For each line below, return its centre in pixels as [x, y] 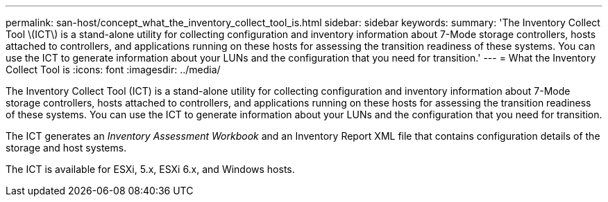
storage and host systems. [66, 148]
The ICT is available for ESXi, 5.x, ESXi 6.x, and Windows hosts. [150, 169]
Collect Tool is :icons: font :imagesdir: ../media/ [113, 70]
